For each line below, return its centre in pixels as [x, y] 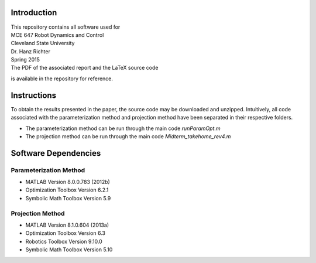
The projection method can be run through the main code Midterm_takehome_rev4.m [128, 136]
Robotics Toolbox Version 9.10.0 [64, 241]
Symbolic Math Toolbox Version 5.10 [69, 250]
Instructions [34, 95]
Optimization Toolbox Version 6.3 [65, 233]
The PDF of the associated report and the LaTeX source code [85, 68]
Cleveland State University [43, 43]
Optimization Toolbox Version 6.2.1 [67, 190]
